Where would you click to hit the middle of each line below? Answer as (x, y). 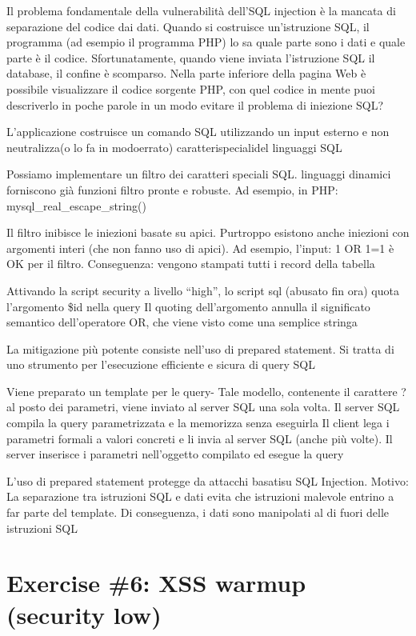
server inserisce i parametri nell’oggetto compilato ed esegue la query (175, 454)
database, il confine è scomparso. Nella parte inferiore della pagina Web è (186, 73)
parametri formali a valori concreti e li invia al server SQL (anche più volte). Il (200, 438)
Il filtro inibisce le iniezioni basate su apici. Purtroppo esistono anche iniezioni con (208, 232)
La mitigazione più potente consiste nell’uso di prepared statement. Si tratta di (200, 348)
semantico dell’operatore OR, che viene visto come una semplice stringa (182, 322)
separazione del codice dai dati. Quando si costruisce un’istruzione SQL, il (188, 26)
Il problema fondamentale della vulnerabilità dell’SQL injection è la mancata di (201, 10)
